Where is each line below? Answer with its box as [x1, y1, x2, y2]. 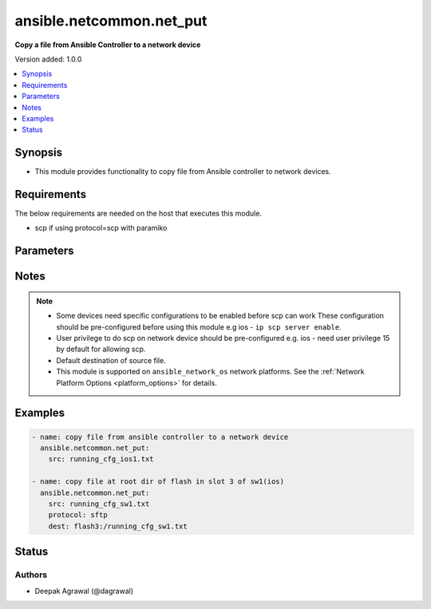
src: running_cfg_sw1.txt [48, 499, 150, 508]
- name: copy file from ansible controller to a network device [31, 432, 289, 441]
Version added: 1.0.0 [14, 54, 82, 64]
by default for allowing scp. [56, 344, 146, 354]
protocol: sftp [48, 511, 108, 520]
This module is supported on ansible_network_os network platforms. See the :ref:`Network [56, 367, 365, 377]
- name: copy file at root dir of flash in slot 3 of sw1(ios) [31, 477, 285, 486]
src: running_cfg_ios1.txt [48, 455, 155, 464]
